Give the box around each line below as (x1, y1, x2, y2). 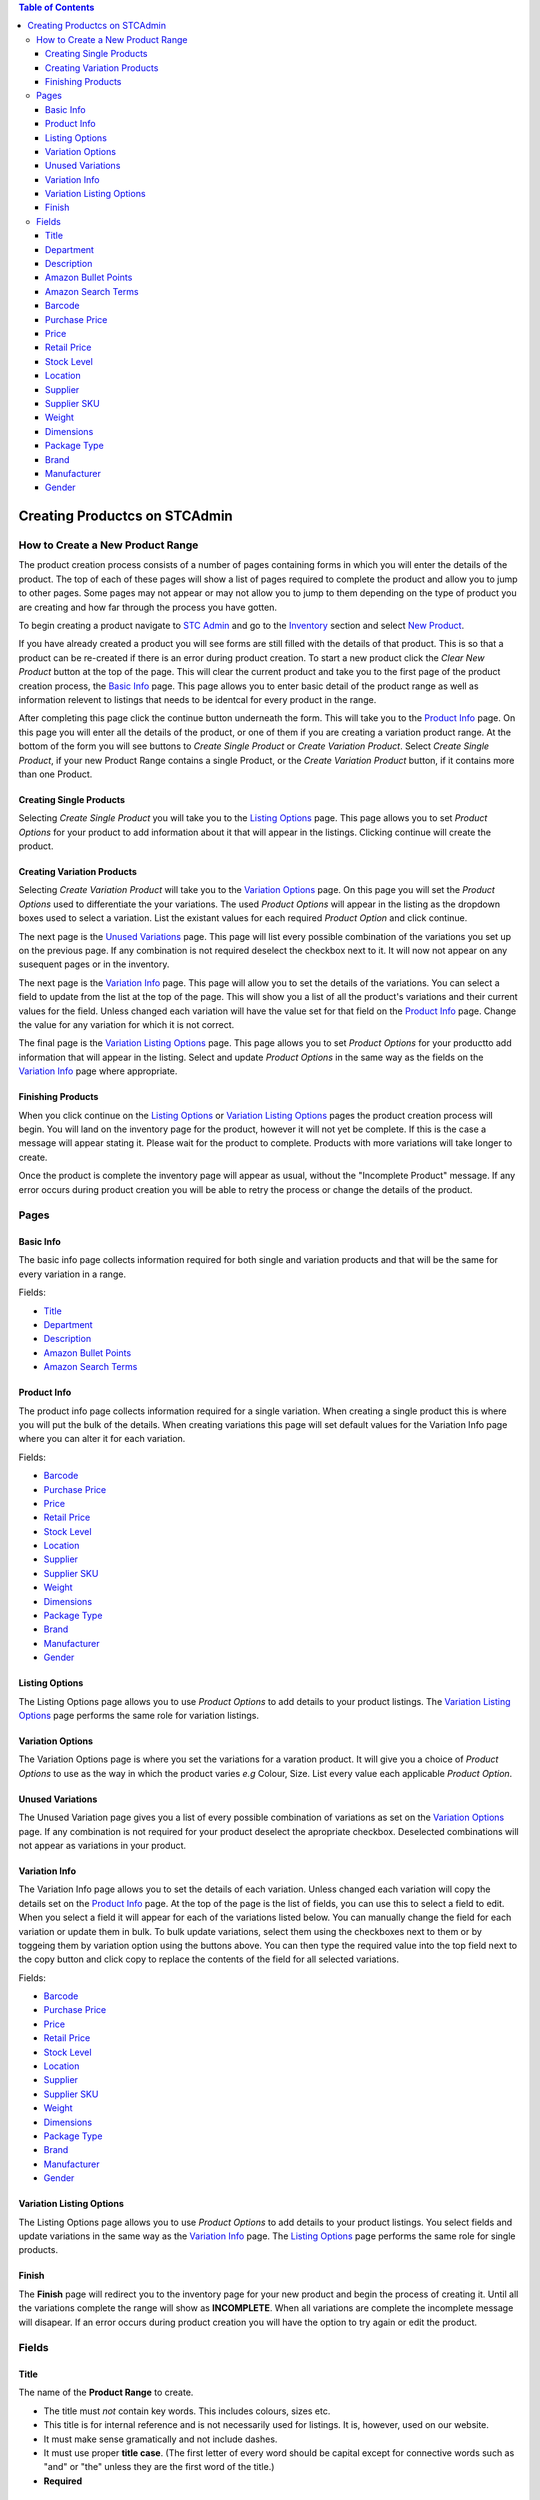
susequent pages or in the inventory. (18, 958, 170, 970)
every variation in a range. (18, 1268, 127, 1280)
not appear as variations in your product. (18, 1839, 187, 1851)
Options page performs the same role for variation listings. (18, 1710, 260, 1721)
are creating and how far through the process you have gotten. (18, 601, 277, 613)
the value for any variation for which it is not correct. (18, 1018, 235, 1030)
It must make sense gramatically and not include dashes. (43, 2433, 278, 2445)
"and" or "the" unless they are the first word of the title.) (43, 2461, 275, 2473)
